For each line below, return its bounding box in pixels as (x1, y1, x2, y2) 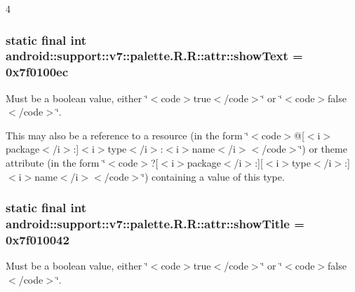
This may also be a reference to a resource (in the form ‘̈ (6, 127, 249, 142)
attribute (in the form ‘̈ (6, 155, 106, 170)
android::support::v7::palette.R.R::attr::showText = (6, 47, 303, 64)
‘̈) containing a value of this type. (142, 169, 285, 183)
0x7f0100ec (6, 63, 69, 81)
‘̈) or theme (299, 141, 347, 156)
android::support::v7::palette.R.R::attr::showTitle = (6, 215, 304, 232)
